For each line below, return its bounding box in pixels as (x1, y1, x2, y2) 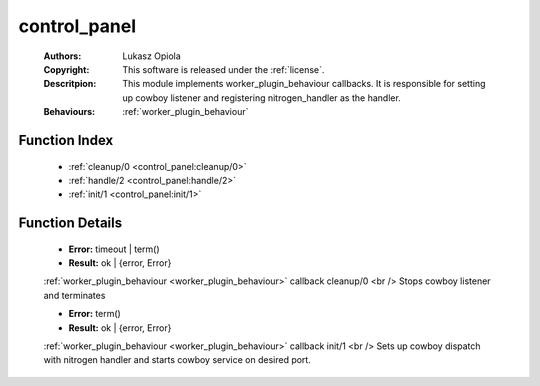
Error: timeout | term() (68, 243, 160, 255)
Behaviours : (43, 106, 95, 118)
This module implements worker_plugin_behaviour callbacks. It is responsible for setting (122, 78, 486, 90)
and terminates (43, 289, 106, 301)
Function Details (18, 215, 123, 232)
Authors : (43, 50, 82, 62)
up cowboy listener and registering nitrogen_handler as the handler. (122, 91, 402, 104)
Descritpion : (43, 78, 97, 90)
